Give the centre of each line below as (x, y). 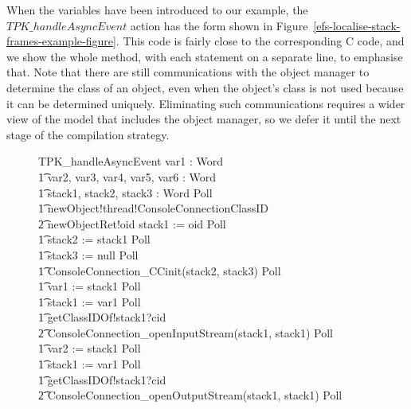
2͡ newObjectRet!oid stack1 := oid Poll (132, 223)
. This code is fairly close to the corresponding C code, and (260, 41)
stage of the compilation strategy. (88, 134)
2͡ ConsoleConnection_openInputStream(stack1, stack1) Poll (186, 332)
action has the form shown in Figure (219, 25)
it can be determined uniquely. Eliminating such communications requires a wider (206, 103)
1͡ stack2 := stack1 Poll (94, 239)
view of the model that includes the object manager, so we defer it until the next (204, 119)
